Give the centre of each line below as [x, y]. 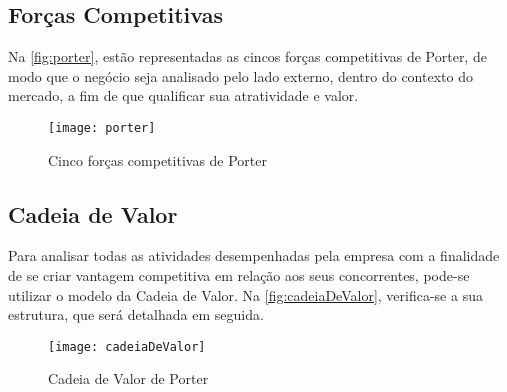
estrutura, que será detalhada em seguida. [136, 314]
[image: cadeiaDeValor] [127, 346]
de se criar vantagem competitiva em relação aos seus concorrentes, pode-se [239, 275]
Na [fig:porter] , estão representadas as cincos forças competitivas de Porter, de [247, 56]
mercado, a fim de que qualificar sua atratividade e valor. [183, 95]
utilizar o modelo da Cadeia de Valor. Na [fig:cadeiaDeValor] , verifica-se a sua [245, 294]
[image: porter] [102, 127]
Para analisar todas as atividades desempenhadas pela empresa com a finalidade [254, 255]
